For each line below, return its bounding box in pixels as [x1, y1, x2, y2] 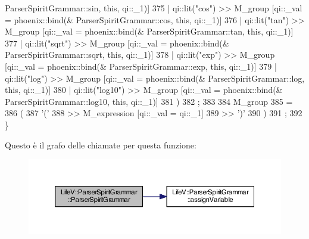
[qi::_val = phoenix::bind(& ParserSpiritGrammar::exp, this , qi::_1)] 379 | [5, 60, 277, 72]
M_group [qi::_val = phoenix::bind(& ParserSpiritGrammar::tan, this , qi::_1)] [5, 25, 294, 38]
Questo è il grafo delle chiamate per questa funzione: [5, 138, 196, 151]
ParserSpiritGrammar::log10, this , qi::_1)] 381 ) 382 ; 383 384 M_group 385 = [5, 95, 293, 107]
